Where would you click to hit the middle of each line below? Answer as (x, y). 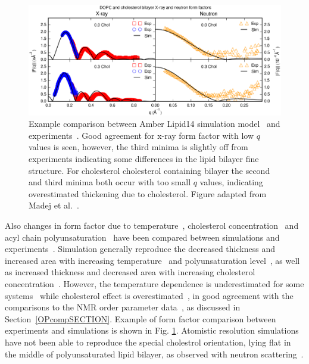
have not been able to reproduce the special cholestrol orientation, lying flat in (148, 342)
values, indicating (231, 182)
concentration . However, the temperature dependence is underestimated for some (154, 283)
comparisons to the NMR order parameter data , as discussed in (123, 307)
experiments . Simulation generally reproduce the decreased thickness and (140, 249)
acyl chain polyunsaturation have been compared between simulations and (142, 237)
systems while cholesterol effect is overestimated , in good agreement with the (149, 295)
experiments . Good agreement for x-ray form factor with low (141, 135)
